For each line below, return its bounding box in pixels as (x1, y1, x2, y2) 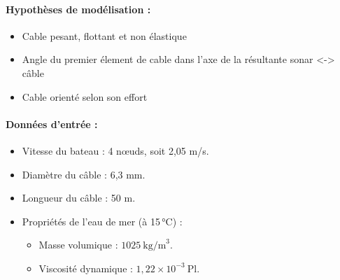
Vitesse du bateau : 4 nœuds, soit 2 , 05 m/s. (22, 143, 209, 157)
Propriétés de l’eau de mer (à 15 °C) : (22, 213, 183, 228)
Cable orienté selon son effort (22, 89, 148, 104)
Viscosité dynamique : (38, 260, 133, 275)
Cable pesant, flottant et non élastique (22, 28, 187, 43)
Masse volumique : (38, 237, 118, 252)
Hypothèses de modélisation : (6, 1, 151, 16)
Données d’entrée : (6, 116, 98, 131)
